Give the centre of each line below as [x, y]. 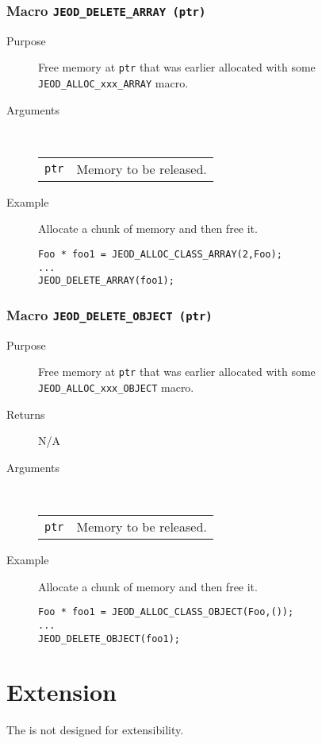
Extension [61, 692]
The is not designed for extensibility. [95, 730]
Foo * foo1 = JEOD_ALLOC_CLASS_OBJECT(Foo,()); [166, 612]
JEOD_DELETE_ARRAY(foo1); [106, 281]
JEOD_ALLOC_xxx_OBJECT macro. [116, 387]
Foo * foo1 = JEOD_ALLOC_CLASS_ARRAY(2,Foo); [160, 255]
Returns [26, 414]
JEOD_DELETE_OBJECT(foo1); [109, 639]
